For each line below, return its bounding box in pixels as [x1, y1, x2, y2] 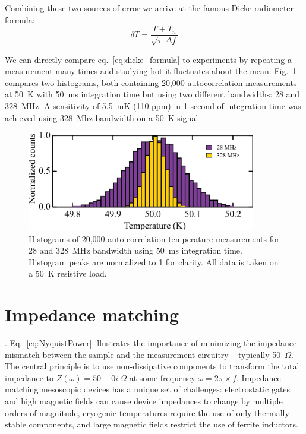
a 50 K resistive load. [29, 267, 107, 280]
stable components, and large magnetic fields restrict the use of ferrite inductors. [5, 418, 298, 430]
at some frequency [129, 371, 195, 384]
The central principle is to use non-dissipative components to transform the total [5, 360, 299, 372]
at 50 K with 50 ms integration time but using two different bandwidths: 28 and [5, 88, 300, 100]
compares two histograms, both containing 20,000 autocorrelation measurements [5, 76, 297, 88]
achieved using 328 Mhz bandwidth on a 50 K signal [5, 111, 198, 123]
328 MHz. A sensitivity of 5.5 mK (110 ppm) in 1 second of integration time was [5, 100, 301, 112]
